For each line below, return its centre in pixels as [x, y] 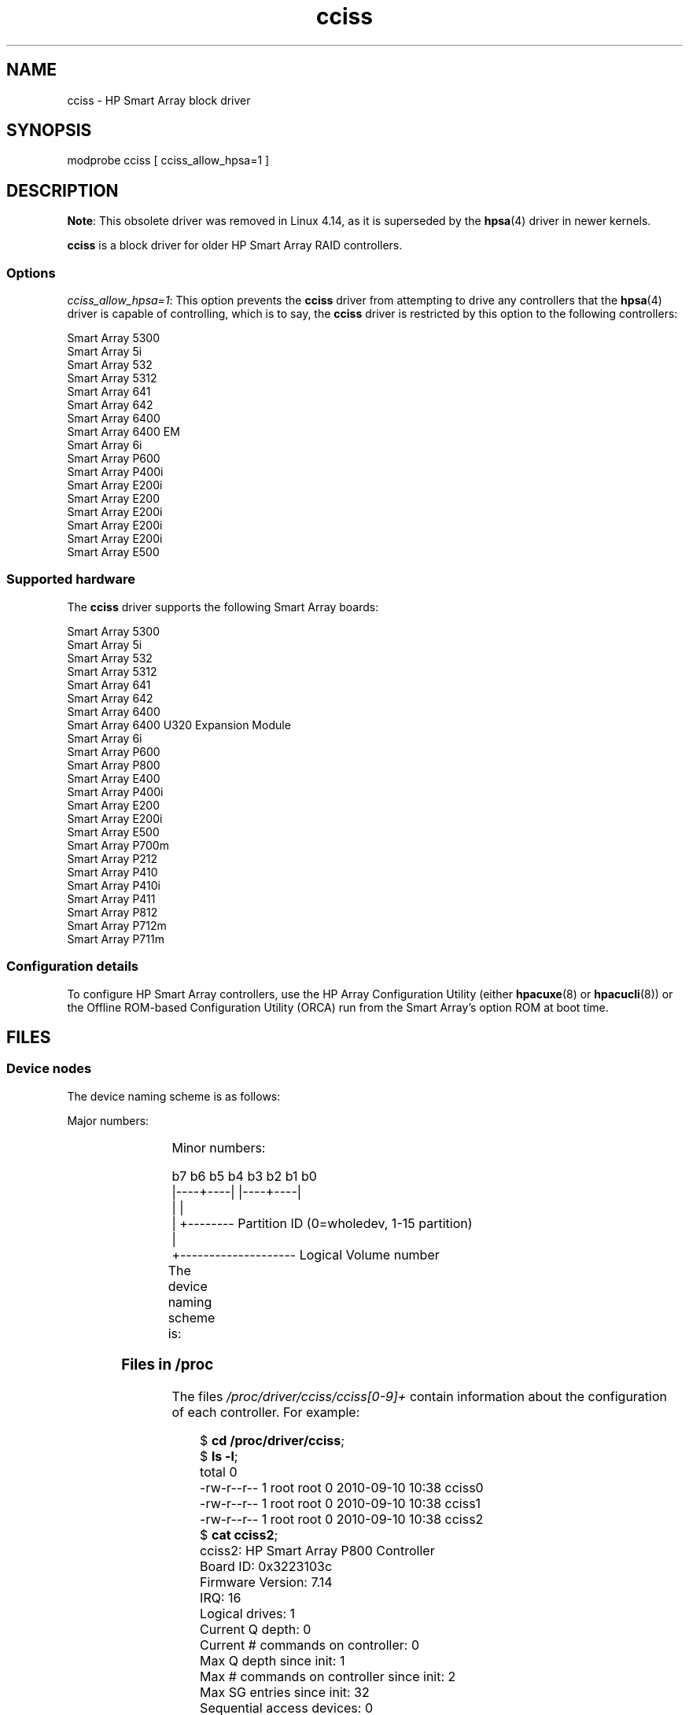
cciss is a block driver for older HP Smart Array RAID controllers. [235, 245]
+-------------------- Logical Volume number [306, 1254]
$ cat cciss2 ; [239, 1535]
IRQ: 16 [221, 1598]
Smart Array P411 [111, 898]
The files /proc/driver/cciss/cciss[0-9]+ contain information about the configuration [420, 1397]
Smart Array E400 [114, 778]
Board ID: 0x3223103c [266, 1567]
